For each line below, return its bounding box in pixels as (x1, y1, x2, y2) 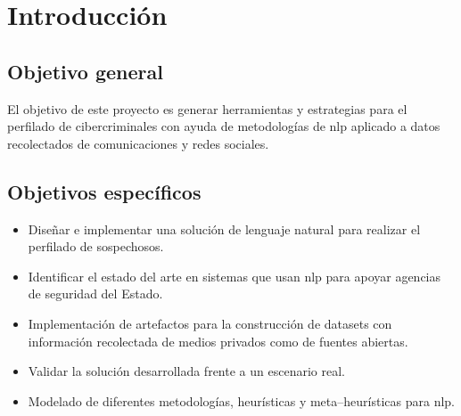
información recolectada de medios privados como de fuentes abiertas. (28, 331, 408, 350)
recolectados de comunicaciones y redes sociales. (7, 134, 269, 152)
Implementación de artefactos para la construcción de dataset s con (28, 314, 392, 332)
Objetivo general (7, 57, 163, 85)
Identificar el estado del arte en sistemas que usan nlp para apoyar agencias (28, 266, 441, 285)
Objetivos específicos (7, 177, 202, 205)
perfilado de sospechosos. (28, 237, 164, 256)
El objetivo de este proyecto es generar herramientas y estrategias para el (7, 99, 407, 118)
